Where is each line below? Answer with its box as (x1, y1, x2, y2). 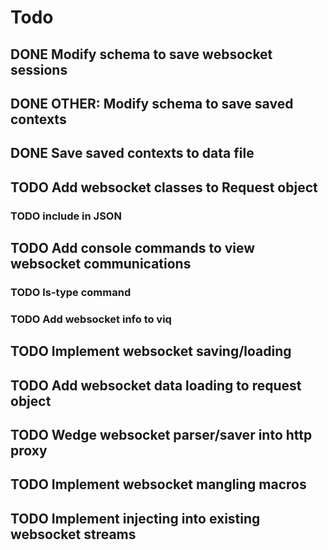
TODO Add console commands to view (10, 240, 256, 257)
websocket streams (10, 526, 137, 543)
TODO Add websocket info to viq (10, 312, 172, 326)
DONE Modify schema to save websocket (10, 46, 273, 63)
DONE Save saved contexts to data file (10, 145, 255, 162)
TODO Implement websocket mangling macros (10, 476, 307, 493)
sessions (10, 61, 68, 78)
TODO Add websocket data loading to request (10, 377, 302, 394)
